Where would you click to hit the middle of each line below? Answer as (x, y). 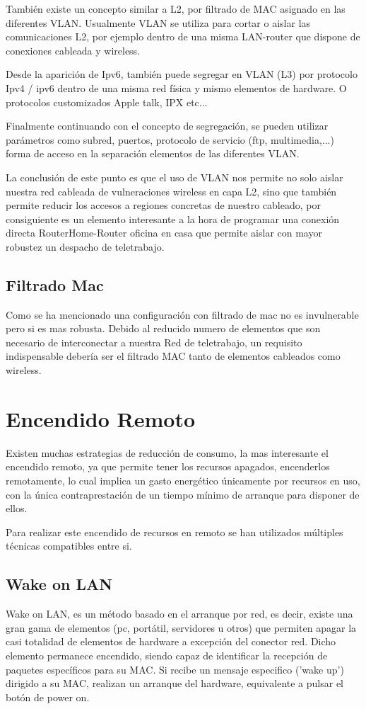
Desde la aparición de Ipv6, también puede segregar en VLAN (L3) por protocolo (182, 74)
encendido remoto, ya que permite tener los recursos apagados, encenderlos (168, 466)
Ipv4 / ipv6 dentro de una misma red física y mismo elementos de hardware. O (176, 87)
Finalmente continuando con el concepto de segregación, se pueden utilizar (167, 126)
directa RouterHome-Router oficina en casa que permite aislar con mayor (164, 233)
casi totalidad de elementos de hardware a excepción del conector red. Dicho (171, 641)
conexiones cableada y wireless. (73, 50)
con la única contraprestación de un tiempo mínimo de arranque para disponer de (183, 494)
